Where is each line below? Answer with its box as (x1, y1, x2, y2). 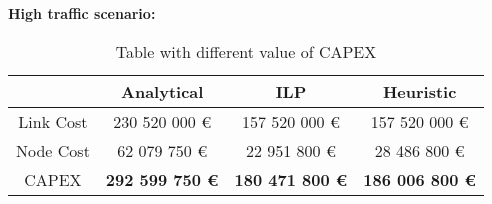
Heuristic (382, 79, 457, 103)
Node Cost (16, 138, 90, 162)
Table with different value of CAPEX (115, 39, 377, 63)
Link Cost (18, 109, 88, 133)
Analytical (121, 79, 204, 103)
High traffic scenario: (8, 3, 156, 23)
